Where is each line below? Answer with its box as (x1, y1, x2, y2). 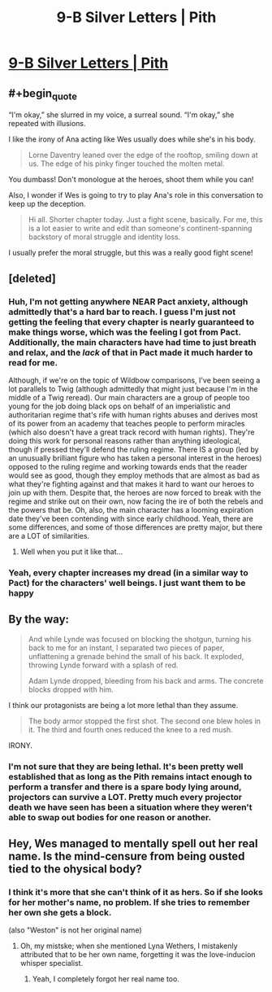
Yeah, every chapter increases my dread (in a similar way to (8, 566, 249, 578)
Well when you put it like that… (19, 546, 123, 557)
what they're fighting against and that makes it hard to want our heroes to (8, 479, 254, 488)
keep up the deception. (8, 199, 87, 209)
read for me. (8, 356, 58, 368)
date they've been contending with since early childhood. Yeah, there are (8, 513, 253, 523)
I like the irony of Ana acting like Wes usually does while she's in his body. (8, 134, 256, 144)
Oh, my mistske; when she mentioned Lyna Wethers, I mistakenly (19, 941, 238, 951)
